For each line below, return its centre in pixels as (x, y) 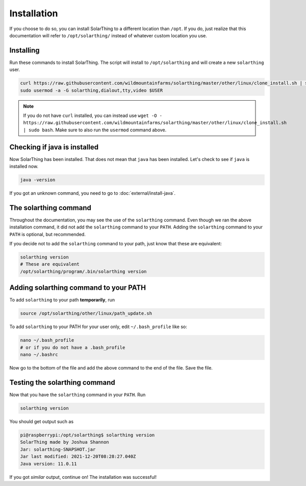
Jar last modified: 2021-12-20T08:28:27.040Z (78, 457)
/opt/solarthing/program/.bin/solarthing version (83, 271)
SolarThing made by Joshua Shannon (65, 442)
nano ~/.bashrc (39, 355)
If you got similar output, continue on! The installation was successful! (83, 477)
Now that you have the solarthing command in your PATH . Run (78, 395)
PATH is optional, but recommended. (48, 234)
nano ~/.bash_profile (47, 340)
